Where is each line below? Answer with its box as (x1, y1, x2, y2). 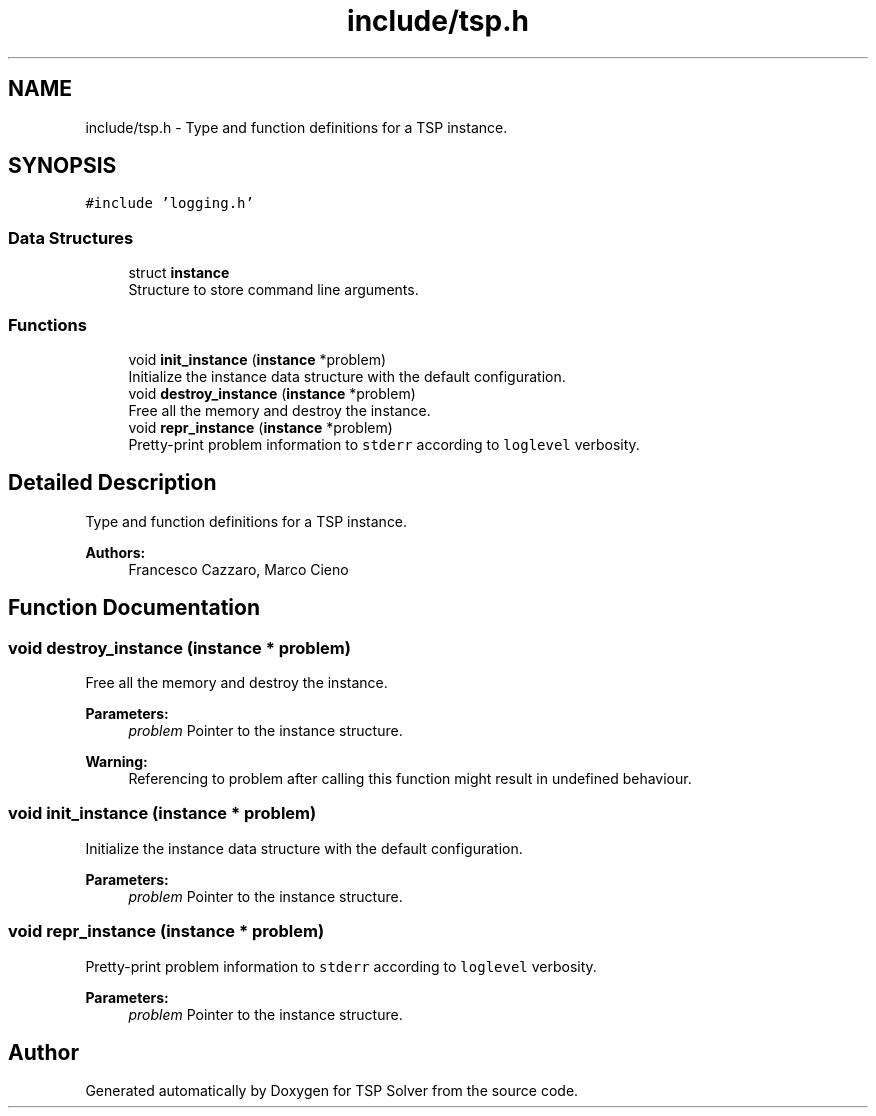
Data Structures (8, 227, 134, 248)
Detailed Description (8, 470, 217, 496)
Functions (8, 314, 87, 335)
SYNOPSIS (8, 153, 117, 179)
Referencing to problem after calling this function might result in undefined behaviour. (128, 770, 692, 787)
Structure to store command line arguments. (128, 281, 419, 299)
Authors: (85, 543, 146, 561)
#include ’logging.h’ (85, 195, 254, 212)
